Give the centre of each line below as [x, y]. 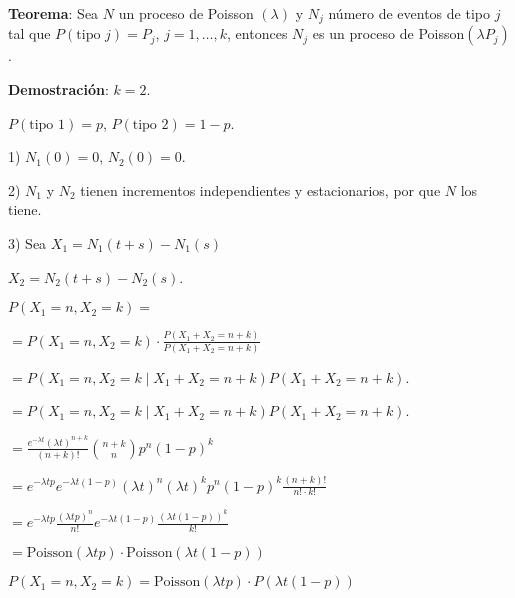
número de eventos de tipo [409, 13]
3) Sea [27, 243]
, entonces [257, 33]
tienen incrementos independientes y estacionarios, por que [260, 189]
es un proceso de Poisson [388, 33]
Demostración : [58, 89]
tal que [29, 33]
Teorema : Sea [53, 13]
